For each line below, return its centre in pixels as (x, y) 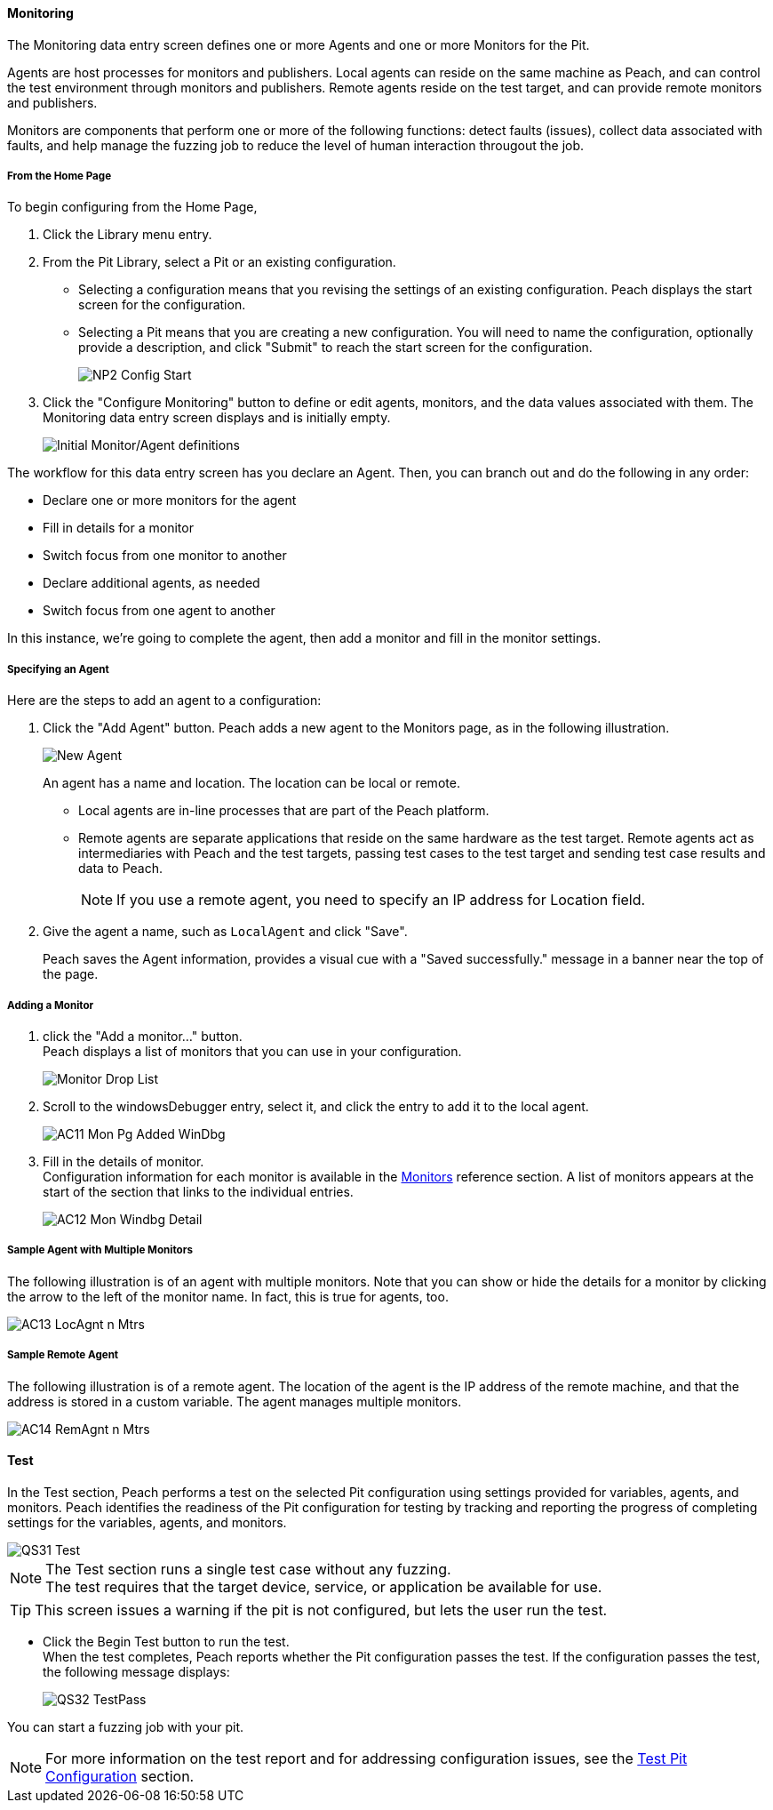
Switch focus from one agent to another (159, 611)
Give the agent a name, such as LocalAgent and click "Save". (225, 932)
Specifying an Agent (58, 669)
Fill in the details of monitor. (124, 1161)
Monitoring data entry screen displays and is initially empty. (217, 418)
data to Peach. (120, 869)
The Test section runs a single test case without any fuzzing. (248, 1569)
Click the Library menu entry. (128, 235)
